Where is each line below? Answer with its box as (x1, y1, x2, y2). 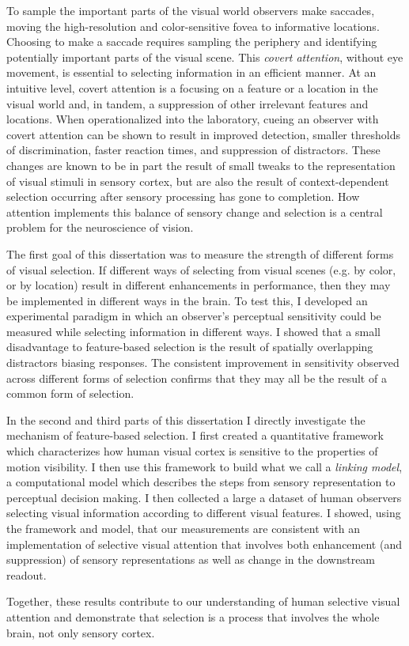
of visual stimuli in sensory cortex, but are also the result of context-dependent (6, 172, 389, 189)
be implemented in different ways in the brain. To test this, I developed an (6, 292, 368, 308)
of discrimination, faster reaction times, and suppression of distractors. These (6, 142, 381, 158)
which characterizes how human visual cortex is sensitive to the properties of (6, 443, 378, 459)
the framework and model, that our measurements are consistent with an (6, 520, 360, 536)
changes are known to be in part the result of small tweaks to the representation (6, 157, 396, 173)
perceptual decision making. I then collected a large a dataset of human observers (6, 489, 402, 505)
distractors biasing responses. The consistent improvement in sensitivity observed (6, 354, 400, 371)
